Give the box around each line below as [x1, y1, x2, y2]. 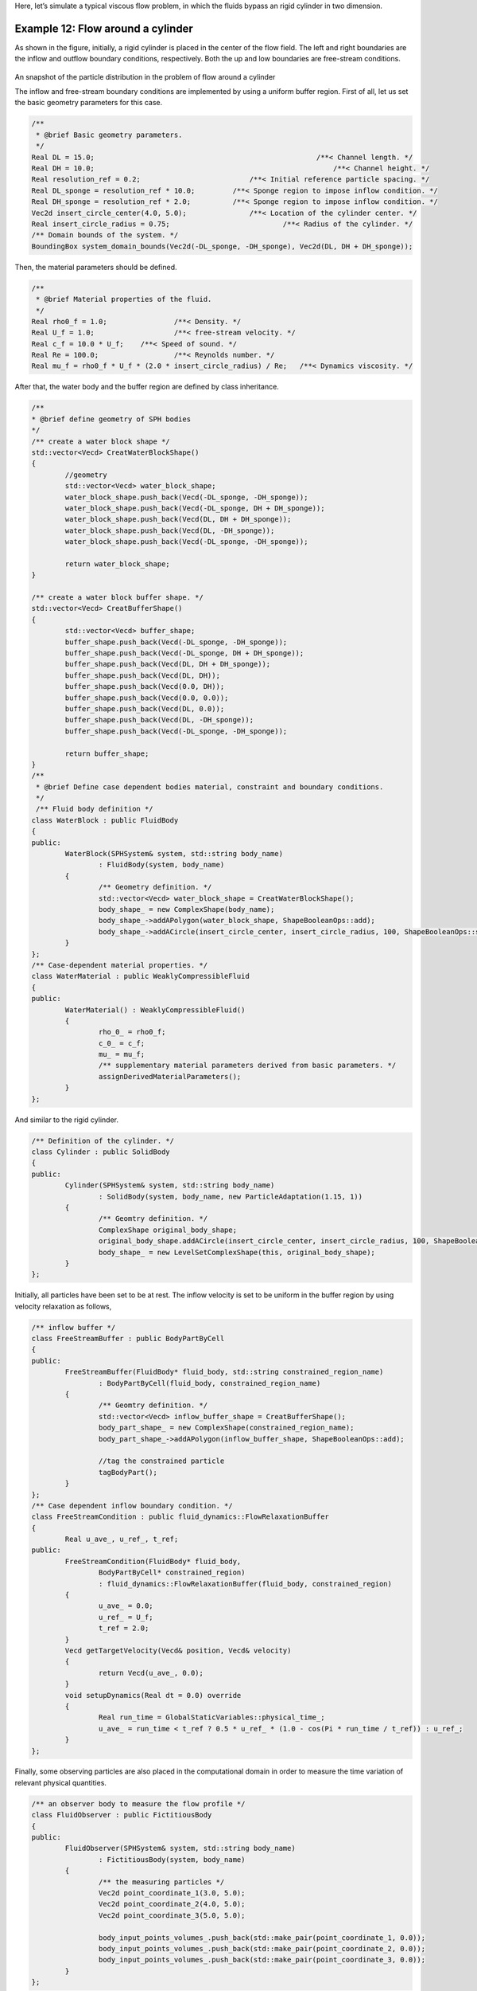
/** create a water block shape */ [31, 436, 170, 446]
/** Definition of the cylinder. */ [31, 1136, 175, 1145]
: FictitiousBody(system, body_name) [98, 1855, 246, 1864]
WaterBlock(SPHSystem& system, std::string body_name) [64, 849, 284, 859]
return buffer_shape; [64, 749, 149, 758]
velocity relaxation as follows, [14, 1301, 112, 1311]
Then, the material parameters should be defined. [14, 262, 177, 272]
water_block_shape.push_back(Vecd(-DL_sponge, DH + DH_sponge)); [64, 503, 325, 513]
